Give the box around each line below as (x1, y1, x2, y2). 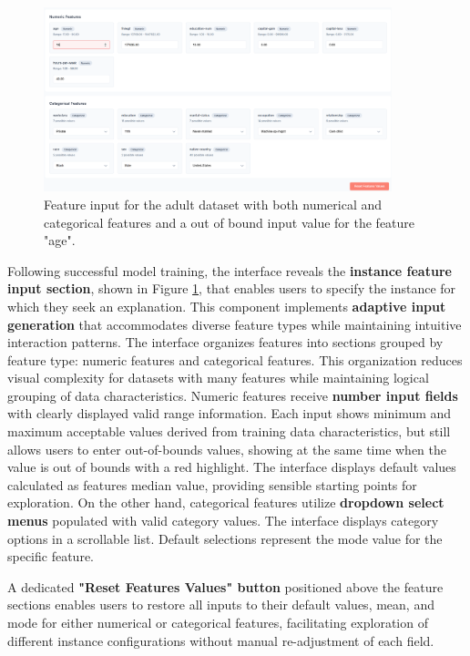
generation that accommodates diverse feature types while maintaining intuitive (7, 314, 462, 333)
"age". (44, 231, 76, 250)
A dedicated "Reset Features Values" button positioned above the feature (7, 577, 444, 596)
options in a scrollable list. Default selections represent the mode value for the (7, 528, 443, 548)
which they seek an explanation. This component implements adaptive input (7, 296, 446, 315)
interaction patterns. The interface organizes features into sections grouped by (7, 333, 444, 352)
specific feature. (7, 547, 95, 566)
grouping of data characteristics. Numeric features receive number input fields (7, 385, 458, 405)
